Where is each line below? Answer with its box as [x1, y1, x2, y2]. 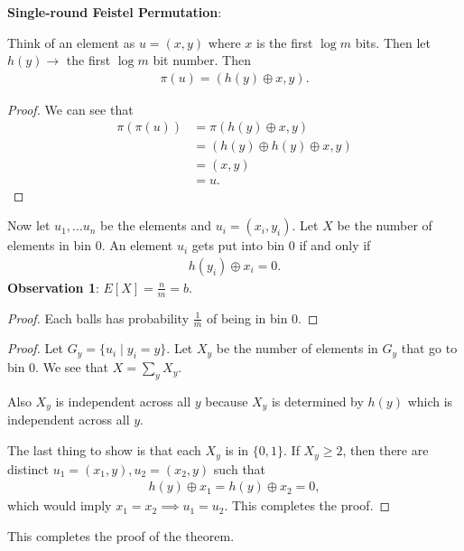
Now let [7, 216, 51, 235]
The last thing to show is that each [7, 441, 201, 460]
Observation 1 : [7, 277, 99, 296]
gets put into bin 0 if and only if [191, 236, 371, 255]
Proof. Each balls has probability [7, 308, 190, 327]
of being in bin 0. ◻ [206, 308, 319, 327]
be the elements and [100, 216, 212, 235]
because [205, 392, 248, 410]
